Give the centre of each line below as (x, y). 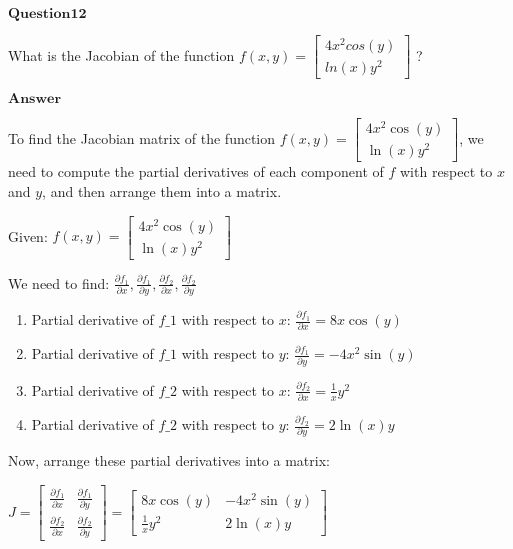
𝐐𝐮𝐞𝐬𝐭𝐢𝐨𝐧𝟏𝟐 (47, 14)
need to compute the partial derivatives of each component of (196, 171)
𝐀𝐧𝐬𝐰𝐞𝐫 (35, 99)
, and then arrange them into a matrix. (162, 191)
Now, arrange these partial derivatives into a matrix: (169, 460)
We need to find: (59, 282)
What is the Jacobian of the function (121, 54)
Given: (28, 235)
